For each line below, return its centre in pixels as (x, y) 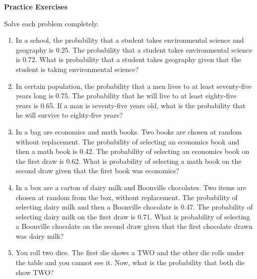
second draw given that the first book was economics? (97, 171)
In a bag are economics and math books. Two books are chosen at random (129, 131)
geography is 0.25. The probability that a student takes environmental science (134, 49)
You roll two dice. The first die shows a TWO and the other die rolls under (130, 252)
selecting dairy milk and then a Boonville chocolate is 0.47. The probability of (134, 207)
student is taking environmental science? (77, 69)
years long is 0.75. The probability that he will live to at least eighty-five (126, 96)
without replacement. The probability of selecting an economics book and (127, 141)
